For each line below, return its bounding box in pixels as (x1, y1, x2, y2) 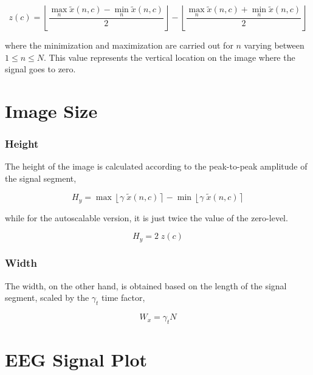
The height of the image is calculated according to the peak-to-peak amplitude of (5, 160, 308, 173)
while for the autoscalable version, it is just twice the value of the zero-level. (5, 211, 288, 224)
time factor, (101, 291, 145, 304)
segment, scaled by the (5, 291, 89, 304)
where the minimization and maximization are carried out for (5, 39, 233, 51)
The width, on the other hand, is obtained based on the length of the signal (5, 279, 287, 292)
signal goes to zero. (5, 63, 76, 75)
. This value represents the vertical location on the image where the (43, 50, 295, 63)
